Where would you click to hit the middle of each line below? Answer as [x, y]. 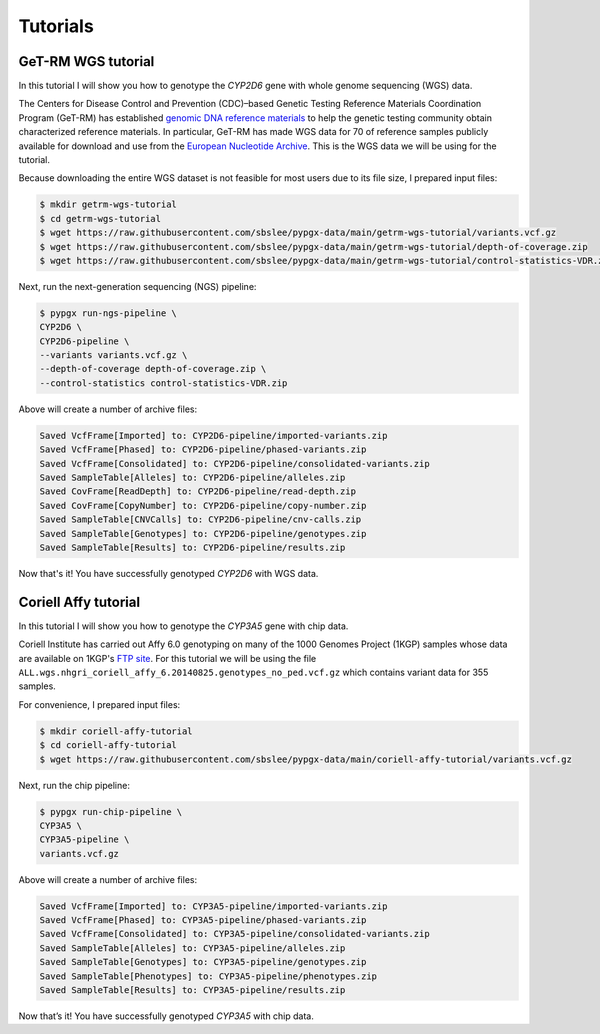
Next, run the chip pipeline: [74, 785]
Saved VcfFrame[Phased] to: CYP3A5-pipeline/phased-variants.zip [203, 920]
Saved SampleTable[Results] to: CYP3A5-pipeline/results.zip [192, 990]
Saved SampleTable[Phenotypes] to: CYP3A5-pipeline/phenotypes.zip [208, 976]
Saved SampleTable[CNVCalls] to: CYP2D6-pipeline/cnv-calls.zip [200, 519]
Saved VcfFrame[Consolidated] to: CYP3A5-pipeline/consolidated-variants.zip [234, 934]
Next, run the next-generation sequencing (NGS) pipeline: [137, 286]
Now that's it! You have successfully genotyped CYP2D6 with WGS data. [168, 573]
